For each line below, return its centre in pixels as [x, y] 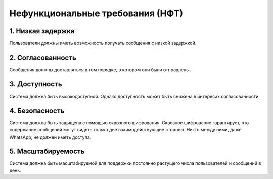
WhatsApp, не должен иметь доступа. [50, 137]
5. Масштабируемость [47, 151]
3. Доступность [36, 84]
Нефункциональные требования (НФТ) [96, 13]
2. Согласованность [43, 57]
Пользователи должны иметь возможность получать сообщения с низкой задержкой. [103, 43]
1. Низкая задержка [42, 31]
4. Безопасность [37, 110]
